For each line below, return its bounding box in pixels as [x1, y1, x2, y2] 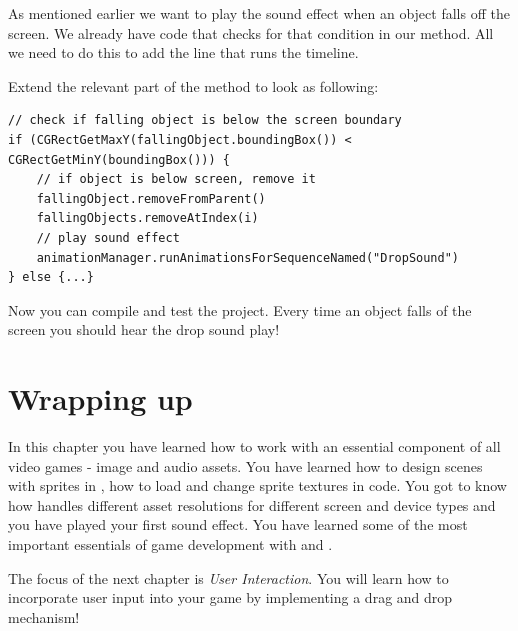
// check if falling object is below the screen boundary [8, 113, 402, 128]
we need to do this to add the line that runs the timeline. [8, 42, 359, 63]
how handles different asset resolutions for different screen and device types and [8, 494, 496, 515]
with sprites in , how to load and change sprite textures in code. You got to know [8, 475, 507, 496]
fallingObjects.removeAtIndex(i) [36, 211, 259, 226]
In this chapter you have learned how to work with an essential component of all [8, 436, 501, 457]
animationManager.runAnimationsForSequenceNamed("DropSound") [36, 250, 460, 265]
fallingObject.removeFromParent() [36, 191, 266, 206]
